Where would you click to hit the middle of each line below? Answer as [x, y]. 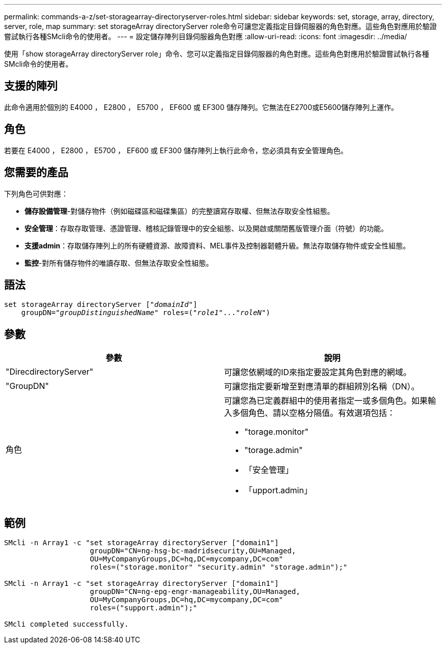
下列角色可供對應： [36, 193]
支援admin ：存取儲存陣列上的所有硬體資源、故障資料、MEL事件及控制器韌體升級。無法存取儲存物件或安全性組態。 [217, 245]
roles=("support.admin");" [144, 608]
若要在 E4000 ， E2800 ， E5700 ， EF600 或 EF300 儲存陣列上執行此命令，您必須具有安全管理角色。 [176, 150]
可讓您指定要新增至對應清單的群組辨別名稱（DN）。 [322, 387]
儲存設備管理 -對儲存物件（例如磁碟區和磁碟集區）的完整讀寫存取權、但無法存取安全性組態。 [179, 211]
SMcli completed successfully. [66, 624]
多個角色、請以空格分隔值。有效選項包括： [314, 413]
